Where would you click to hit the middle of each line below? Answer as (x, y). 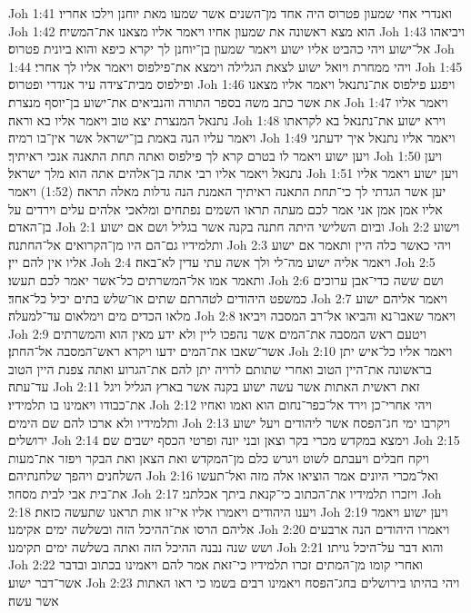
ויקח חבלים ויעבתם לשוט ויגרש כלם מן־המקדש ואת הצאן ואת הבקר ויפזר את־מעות (219, 457)
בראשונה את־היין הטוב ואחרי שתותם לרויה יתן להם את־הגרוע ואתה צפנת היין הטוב (220, 368)
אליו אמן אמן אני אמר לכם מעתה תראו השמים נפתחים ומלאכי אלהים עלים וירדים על (225, 208)
